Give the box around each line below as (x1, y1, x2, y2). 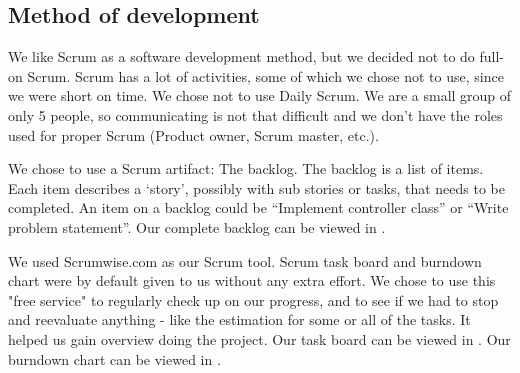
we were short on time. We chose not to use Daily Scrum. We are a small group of (8, 85, 512, 106)
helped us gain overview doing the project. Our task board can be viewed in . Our (8, 328, 511, 349)
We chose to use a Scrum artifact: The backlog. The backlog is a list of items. (8, 158, 484, 179)
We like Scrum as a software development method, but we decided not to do (8, 46, 475, 67)
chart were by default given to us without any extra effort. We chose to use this (8, 270, 496, 291)
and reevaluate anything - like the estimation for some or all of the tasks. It (8, 309, 471, 330)
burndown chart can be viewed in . (8, 348, 221, 369)
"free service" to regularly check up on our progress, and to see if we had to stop (8, 289, 499, 310)
